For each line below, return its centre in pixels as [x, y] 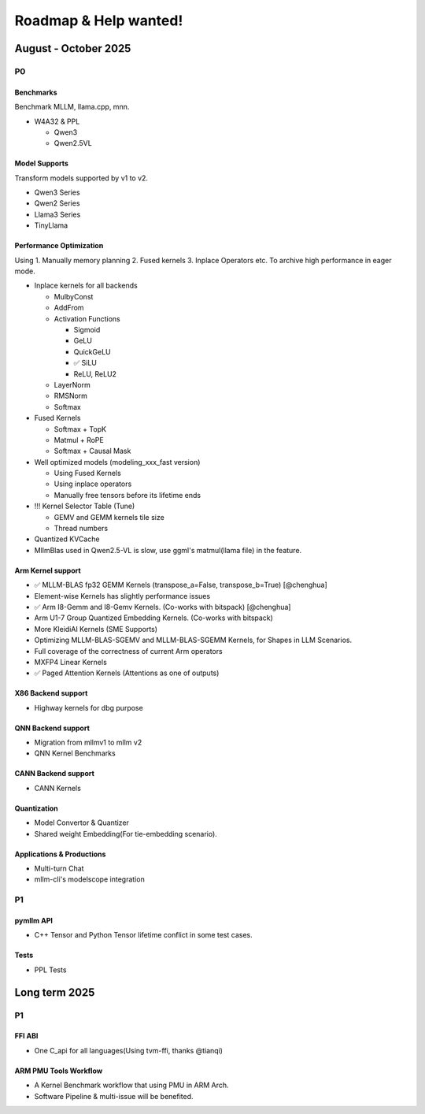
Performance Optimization [59, 246]
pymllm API [33, 921]
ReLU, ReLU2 [95, 373]
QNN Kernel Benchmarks [75, 753]
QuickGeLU [92, 351]
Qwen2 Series [57, 203]
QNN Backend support [52, 728]
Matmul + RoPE [79, 440]
